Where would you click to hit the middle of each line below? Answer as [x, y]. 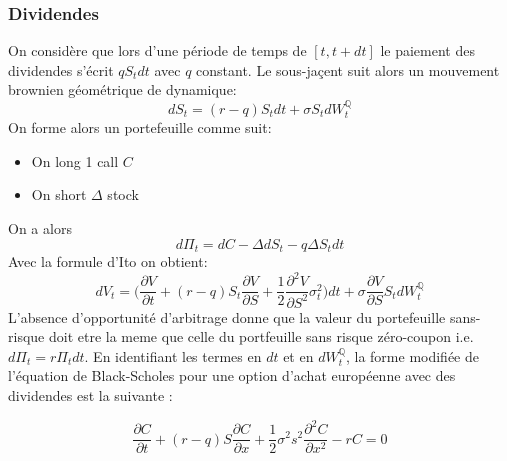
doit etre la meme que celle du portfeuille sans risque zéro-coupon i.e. [261, 336]
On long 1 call [75, 160]
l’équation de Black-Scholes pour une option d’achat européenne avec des [232, 375]
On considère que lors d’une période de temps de [157, 50]
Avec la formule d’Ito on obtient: [108, 261]
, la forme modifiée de [412, 355]
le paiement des [427, 50]
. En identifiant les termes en [173, 355]
